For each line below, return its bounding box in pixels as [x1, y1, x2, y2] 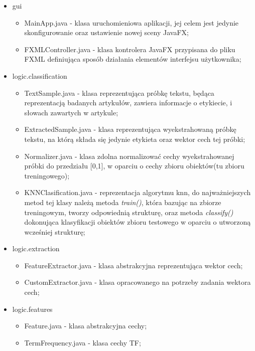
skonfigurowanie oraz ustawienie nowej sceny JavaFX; [24, 27, 189, 38]
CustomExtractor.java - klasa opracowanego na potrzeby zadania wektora [24, 277, 251, 287]
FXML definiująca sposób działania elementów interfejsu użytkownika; [24, 54, 241, 64]
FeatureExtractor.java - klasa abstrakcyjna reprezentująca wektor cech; [24, 260, 243, 270]
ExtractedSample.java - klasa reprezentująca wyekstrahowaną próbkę [24, 124, 236, 134]
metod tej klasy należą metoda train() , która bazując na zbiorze [24, 197, 221, 207]
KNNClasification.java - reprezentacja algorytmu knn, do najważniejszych [24, 187, 251, 198]
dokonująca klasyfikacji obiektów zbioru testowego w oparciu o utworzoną [24, 217, 251, 227]
